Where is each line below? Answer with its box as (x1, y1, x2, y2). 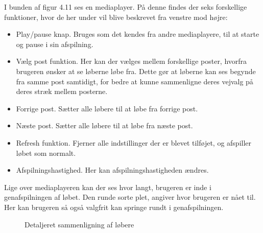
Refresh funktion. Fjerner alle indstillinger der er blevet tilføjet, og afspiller (16, 137, 252, 148)
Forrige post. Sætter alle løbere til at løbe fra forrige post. (16, 103, 198, 113)
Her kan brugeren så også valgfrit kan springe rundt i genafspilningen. (4, 201, 224, 212)
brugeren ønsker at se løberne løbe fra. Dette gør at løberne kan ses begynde (16, 65, 256, 76)
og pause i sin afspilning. (16, 38, 93, 49)
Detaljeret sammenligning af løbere (25, 219, 134, 229)
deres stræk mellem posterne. (16, 86, 108, 97)
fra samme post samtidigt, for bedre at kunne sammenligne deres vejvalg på (16, 76, 253, 86)
